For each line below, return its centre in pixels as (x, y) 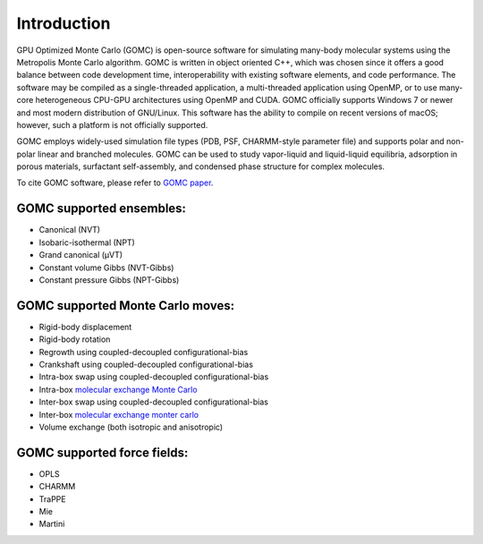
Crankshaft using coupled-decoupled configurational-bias (146, 364)
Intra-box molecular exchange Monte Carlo (118, 389)
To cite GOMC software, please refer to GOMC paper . (115, 183)
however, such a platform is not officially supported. (112, 124)
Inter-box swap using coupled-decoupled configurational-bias (153, 402)
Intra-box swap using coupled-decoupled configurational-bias (154, 377)
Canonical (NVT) (70, 230)
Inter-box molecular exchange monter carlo (119, 414)
